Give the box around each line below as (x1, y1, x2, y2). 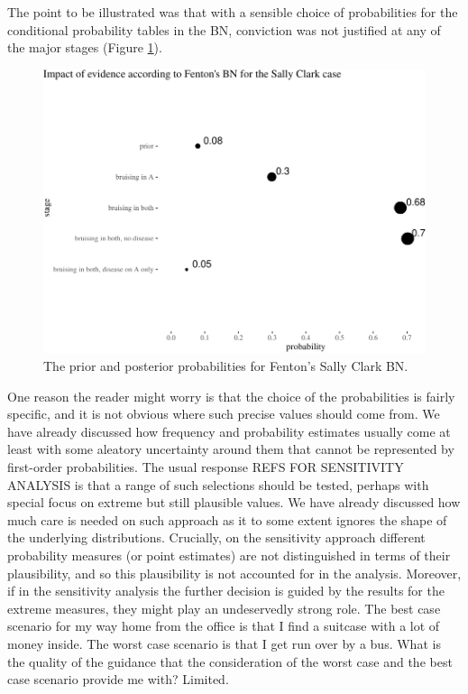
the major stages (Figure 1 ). (7, 38, 162, 57)
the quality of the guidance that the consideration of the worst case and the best (7, 652, 453, 671)
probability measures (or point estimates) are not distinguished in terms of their (7, 545, 451, 564)
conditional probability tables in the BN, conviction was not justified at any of (7, 20, 441, 39)
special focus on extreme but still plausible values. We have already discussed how (7, 493, 461, 512)
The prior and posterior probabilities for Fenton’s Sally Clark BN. (43, 356, 408, 375)
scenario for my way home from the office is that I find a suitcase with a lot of (7, 616, 440, 635)
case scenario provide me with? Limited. (7, 670, 229, 689)
